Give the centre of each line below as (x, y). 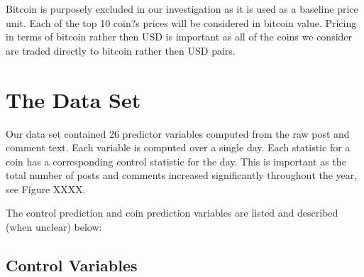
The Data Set (73, 99)
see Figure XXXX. (46, 189)
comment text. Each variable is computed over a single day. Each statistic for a (178, 147)
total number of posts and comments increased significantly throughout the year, (182, 175)
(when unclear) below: (54, 227)
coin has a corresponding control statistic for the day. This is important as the (176, 161)
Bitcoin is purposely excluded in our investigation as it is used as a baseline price (182, 9)
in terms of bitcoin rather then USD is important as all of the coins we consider (179, 37)
